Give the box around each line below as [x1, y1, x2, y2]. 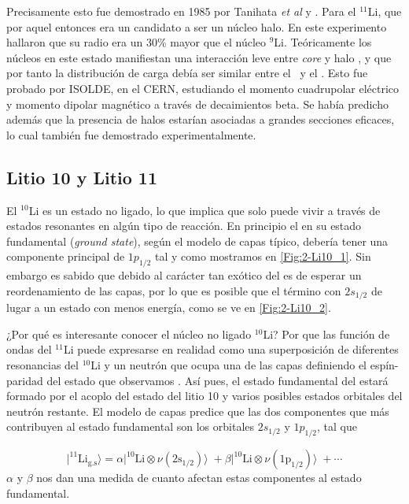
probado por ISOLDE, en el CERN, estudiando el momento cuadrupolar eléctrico [6, 80, 400, 96]
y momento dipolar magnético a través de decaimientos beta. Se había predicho [6, 95, 389, 112]
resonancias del [6, 356, 79, 372]
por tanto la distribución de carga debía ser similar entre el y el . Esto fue [6, 65, 368, 81]
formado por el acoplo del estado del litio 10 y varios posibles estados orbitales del [6, 387, 403, 404]
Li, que [367, 3, 402, 19]
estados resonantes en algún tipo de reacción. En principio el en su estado [6, 217, 362, 234]
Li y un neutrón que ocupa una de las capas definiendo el [90, 356, 367, 372]
